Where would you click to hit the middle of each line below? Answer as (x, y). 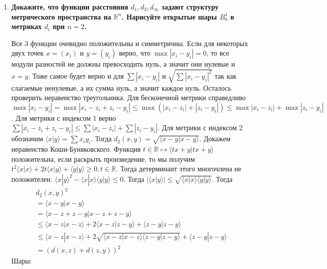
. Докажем (215, 139)
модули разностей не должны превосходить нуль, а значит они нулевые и (123, 64)
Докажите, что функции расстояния (70, 7)
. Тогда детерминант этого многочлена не (178, 169)
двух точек (27, 53)
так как (225, 76)
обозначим (27, 139)
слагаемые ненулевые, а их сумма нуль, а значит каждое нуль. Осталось (121, 87)
